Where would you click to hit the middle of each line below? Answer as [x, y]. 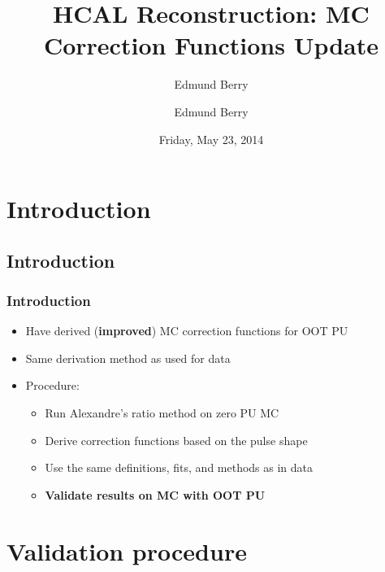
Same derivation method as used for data [128, 358]
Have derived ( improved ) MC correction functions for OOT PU [187, 331]
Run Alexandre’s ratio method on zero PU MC [162, 413]
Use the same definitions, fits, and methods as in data [179, 467]
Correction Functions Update [211, 45]
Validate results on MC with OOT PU [155, 494]
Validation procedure [127, 550]
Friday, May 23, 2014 [211, 139]
